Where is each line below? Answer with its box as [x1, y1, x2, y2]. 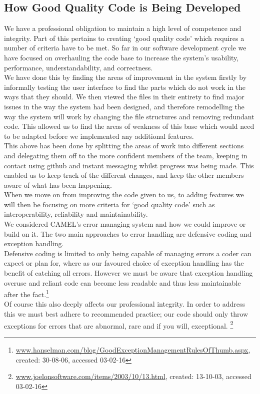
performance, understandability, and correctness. [4, 62, 153, 72]
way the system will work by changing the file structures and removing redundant [4, 111, 254, 121]
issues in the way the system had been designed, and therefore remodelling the [4, 101, 244, 111]
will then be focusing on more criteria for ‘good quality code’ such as [4, 199, 215, 209]
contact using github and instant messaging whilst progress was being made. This [4, 160, 254, 170]
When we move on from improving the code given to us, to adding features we [4, 189, 244, 200]
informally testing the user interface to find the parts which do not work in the [4, 81, 246, 92]
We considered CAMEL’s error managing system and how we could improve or [4, 219, 246, 229]
